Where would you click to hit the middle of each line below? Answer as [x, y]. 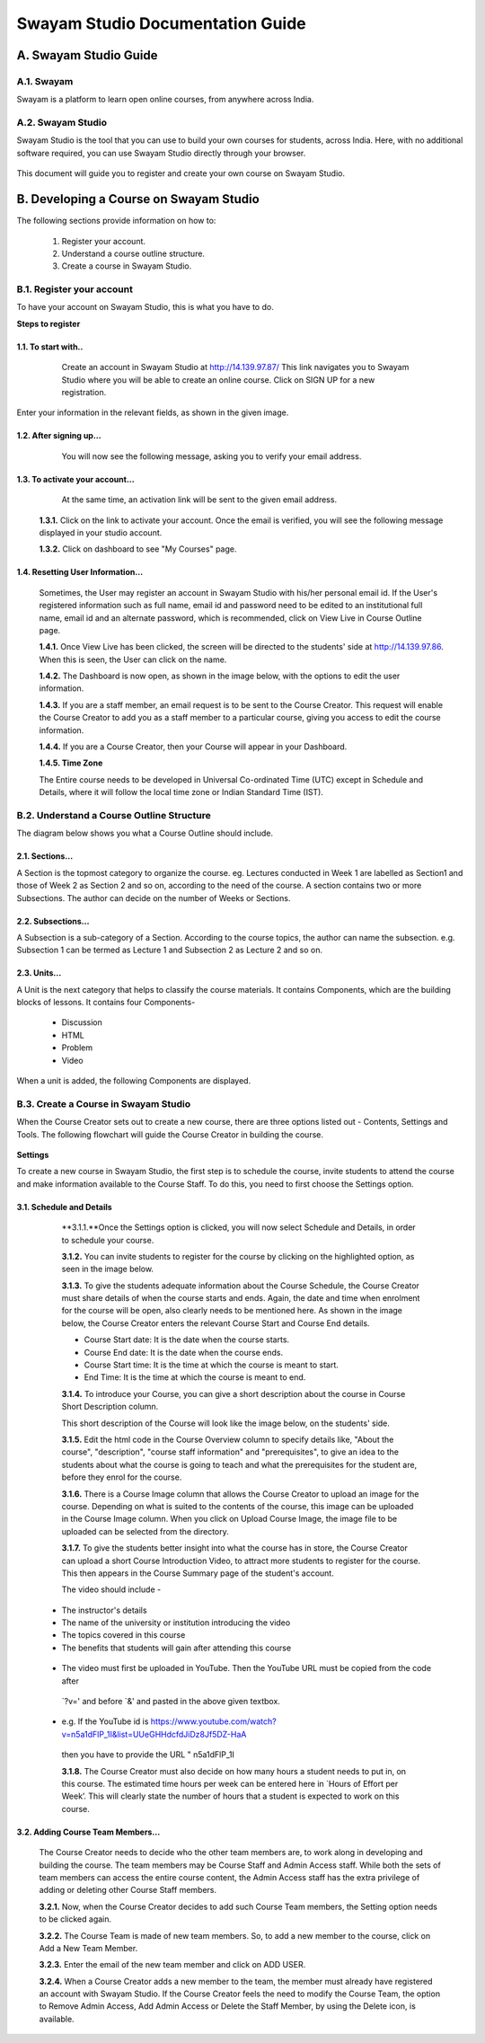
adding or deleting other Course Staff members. [128, 1890]
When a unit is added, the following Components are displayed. [134, 1081]
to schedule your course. [108, 1240]
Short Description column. [110, 1407]
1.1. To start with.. [50, 347]
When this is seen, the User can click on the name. [133, 659]
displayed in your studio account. [101, 532]
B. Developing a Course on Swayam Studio [138, 199]
